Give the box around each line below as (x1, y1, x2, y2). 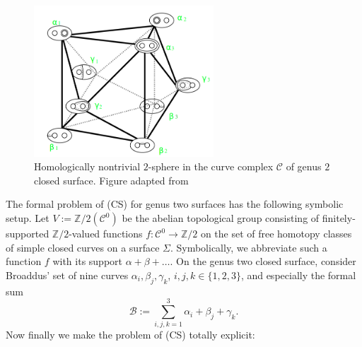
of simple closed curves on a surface (6, 240, 160, 254)
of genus (286, 159, 322, 174)
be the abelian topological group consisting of (122, 211, 320, 225)
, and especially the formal (240, 267, 356, 282)
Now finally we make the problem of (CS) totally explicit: (6, 327, 255, 342)
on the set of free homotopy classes (200, 226, 352, 241)
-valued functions (69, 226, 143, 241)
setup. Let (6, 211, 49, 225)
